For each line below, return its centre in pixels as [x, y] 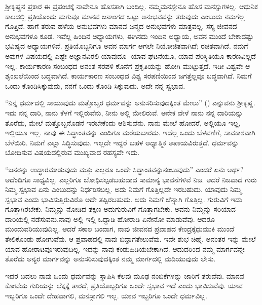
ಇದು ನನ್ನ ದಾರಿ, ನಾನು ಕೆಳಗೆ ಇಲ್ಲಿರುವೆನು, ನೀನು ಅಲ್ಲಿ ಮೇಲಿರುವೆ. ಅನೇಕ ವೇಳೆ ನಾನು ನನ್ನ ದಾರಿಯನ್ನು [124, 112]
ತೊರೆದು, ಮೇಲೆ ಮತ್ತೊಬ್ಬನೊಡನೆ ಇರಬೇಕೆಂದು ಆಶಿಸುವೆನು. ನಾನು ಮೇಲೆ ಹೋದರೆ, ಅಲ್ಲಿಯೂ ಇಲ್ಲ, [123, 122]
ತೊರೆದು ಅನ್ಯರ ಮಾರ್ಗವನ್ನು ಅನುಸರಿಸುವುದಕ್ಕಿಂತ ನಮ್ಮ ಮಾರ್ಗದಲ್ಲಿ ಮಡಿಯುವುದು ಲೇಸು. [110, 259]
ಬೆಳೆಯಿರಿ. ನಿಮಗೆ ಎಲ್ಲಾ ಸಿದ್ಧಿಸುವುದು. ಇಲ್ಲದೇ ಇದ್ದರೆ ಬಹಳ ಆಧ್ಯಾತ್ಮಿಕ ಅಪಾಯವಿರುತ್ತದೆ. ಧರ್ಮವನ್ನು [122, 142]
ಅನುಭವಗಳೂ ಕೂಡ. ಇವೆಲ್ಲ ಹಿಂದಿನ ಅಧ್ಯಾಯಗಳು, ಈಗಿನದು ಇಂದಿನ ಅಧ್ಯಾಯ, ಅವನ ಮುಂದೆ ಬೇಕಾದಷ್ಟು [129, 36]
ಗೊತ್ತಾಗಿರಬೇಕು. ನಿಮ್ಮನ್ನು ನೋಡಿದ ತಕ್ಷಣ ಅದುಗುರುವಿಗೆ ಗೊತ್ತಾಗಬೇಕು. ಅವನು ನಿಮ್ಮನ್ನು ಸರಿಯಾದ [121, 209]
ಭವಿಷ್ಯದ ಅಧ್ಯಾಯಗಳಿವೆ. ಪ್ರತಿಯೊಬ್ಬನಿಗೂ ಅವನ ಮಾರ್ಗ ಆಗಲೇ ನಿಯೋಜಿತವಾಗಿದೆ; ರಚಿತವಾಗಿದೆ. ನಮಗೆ [127, 46]
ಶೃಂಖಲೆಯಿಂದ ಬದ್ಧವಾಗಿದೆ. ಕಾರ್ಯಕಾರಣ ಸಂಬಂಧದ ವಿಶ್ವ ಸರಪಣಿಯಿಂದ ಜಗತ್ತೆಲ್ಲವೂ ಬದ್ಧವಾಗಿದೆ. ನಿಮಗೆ [128, 76]
